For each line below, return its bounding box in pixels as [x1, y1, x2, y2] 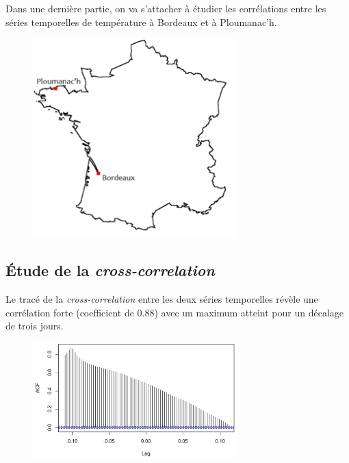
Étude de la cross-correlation [5, 260, 215, 281]
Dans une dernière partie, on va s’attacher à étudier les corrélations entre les [5, 1, 326, 15]
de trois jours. [5, 318, 64, 333]
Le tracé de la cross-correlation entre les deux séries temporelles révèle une [5, 291, 318, 305]
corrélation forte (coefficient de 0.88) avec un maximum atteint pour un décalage [5, 305, 344, 319]
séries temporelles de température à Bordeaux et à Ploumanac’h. [5, 14, 277, 29]
